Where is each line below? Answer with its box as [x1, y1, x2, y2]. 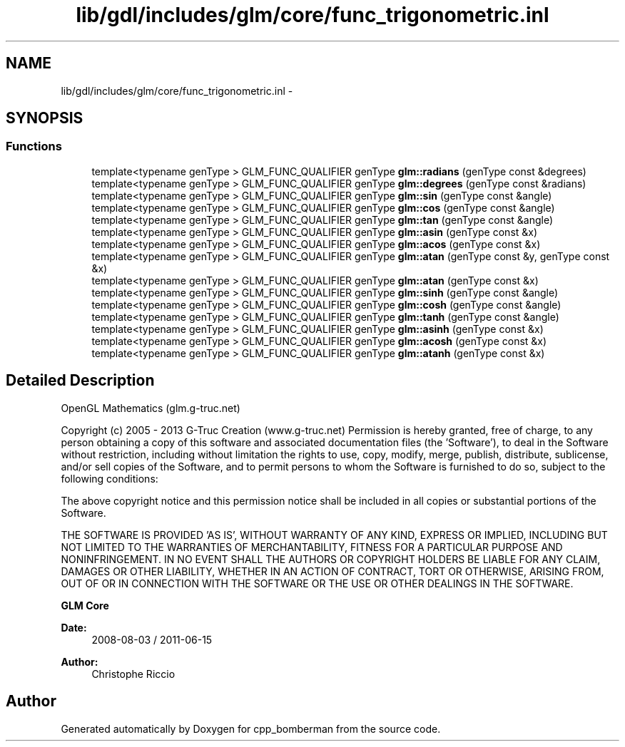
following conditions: [61, 472, 158, 485]
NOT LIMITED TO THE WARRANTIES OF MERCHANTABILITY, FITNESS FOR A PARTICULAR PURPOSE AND [61, 540, 563, 553]
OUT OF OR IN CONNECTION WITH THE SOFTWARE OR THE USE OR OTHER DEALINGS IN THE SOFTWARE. [61, 577, 574, 589]
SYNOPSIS [6, 109, 83, 128]
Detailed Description [6, 371, 155, 390]
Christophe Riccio [91, 667, 176, 680]
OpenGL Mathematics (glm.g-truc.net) [61, 401, 240, 414]
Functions [6, 139, 62, 154]
